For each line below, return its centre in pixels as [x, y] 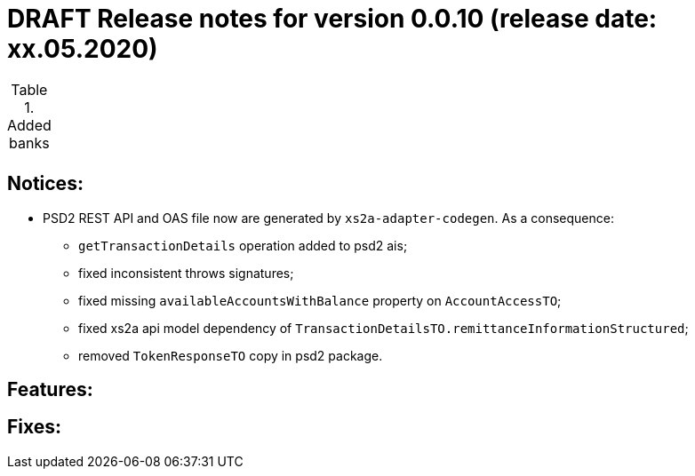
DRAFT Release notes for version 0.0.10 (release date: [332, 19]
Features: [50, 390]
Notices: [45, 184]
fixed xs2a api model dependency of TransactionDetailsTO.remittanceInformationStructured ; [383, 328]
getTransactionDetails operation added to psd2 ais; [243, 245]
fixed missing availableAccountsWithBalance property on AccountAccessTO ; [320, 300]
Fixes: [35, 427]
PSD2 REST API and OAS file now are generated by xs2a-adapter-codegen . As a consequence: [328, 218]
